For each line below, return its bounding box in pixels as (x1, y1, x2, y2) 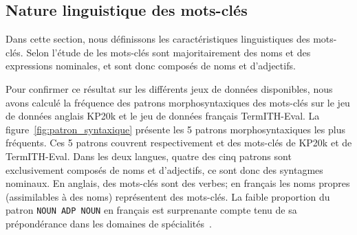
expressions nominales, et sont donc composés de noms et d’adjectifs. (6, 58, 296, 73)
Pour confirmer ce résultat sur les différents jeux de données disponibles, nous (6, 81, 333, 96)
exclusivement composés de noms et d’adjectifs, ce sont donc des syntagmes (6, 162, 323, 177)
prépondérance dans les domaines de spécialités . (6, 216, 212, 230)
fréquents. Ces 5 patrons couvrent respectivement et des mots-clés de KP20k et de (6, 135, 352, 150)
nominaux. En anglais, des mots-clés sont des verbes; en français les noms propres (6, 176, 350, 190)
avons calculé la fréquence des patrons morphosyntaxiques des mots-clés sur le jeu (6, 95, 350, 109)
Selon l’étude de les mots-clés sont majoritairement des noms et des (26, 45, 311, 59)
